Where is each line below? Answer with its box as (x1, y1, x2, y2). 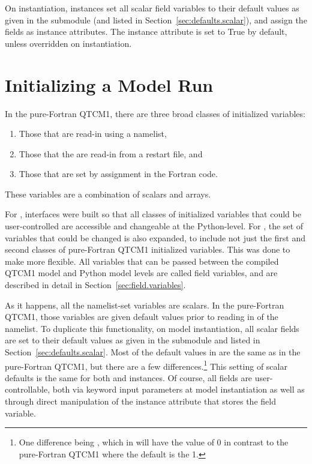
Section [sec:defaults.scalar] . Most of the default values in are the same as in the (5, 346, 301, 358)
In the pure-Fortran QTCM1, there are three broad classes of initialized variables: (5, 107, 305, 119)
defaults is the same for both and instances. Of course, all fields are (5, 371, 253, 384)
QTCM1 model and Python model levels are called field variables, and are (5, 267, 278, 279)
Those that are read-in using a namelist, (19, 127, 167, 140)
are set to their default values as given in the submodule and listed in (5, 334, 260, 346)
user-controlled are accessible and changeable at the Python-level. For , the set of (5, 220, 304, 232)
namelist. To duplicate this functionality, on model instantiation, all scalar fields (5, 322, 299, 334)
